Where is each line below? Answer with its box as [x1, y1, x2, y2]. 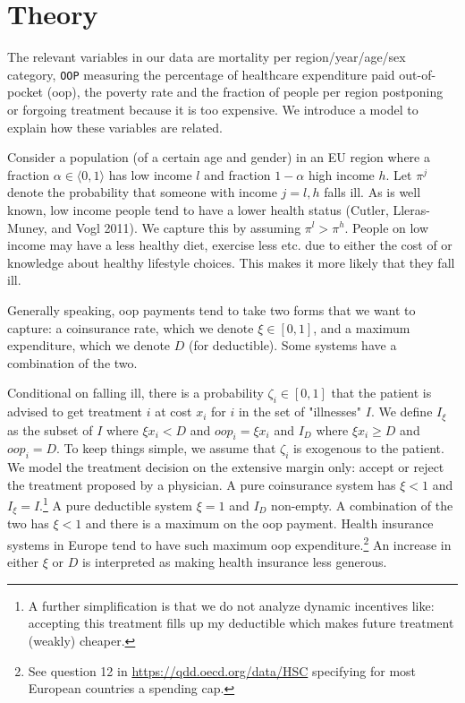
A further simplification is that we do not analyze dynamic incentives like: [28, 596, 435, 614]
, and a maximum [313, 318, 410, 337]
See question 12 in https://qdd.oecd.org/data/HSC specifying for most [28, 661, 417, 680]
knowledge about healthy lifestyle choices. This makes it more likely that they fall [7, 253, 455, 271]
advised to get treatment [7, 402, 142, 421]
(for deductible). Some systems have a [188, 336, 397, 355]
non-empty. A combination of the [271, 495, 453, 514]
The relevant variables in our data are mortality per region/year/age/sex [7, 47, 406, 66]
